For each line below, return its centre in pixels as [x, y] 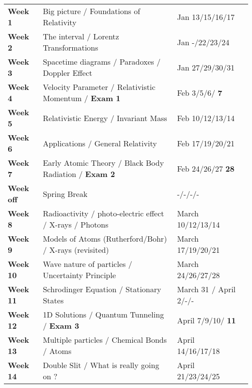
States [53, 300]
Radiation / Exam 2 [79, 174]
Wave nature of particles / [87, 264]
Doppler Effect [68, 73]
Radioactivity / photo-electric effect [103, 213]
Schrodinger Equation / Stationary [102, 289]
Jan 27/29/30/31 [206, 67]
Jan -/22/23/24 [203, 42]
